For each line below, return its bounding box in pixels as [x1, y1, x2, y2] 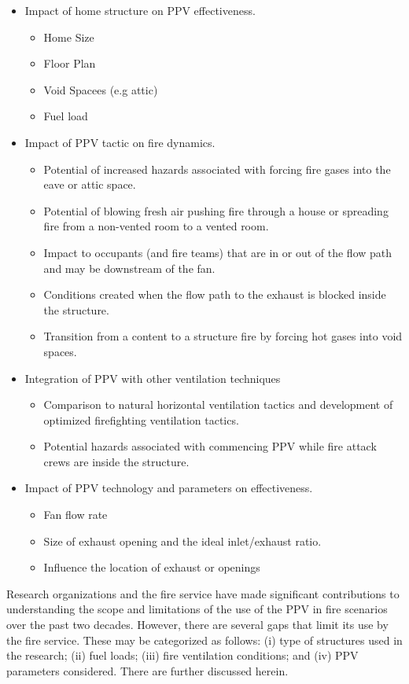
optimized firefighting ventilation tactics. [43, 411, 239, 428]
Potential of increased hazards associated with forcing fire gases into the [43, 160, 391, 177]
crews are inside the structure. [43, 453, 190, 469]
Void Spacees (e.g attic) [43, 81, 158, 97]
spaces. [43, 343, 77, 359]
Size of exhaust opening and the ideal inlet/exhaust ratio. [43, 532, 322, 549]
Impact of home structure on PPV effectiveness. [24, 2, 256, 18]
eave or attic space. [43, 176, 136, 193]
